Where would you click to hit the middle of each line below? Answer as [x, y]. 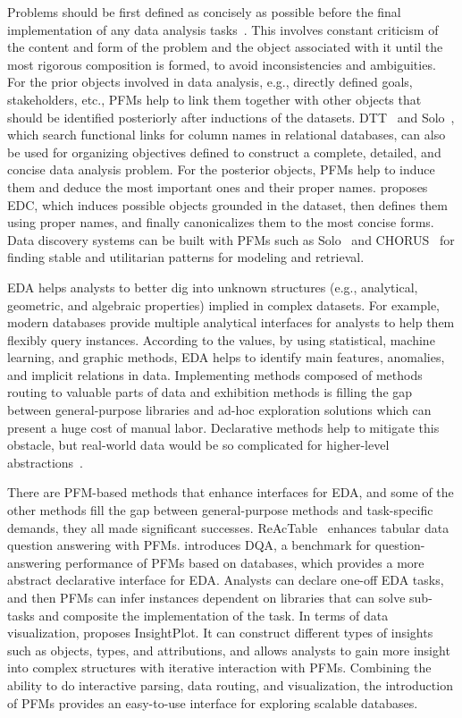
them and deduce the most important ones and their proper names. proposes [218, 186]
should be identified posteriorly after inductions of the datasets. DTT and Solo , [231, 117]
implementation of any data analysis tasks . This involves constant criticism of [223, 29]
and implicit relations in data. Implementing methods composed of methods [215, 374]
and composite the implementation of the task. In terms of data [214, 615]
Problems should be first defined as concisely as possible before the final [204, 12]
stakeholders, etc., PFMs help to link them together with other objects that [214, 99]
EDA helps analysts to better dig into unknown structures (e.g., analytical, [213, 287]
